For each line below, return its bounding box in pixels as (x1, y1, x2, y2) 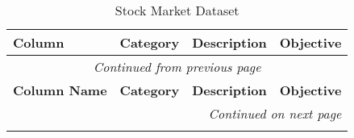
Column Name (13, 81, 107, 99)
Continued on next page (208, 104, 342, 123)
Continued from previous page (93, 57, 261, 76)
